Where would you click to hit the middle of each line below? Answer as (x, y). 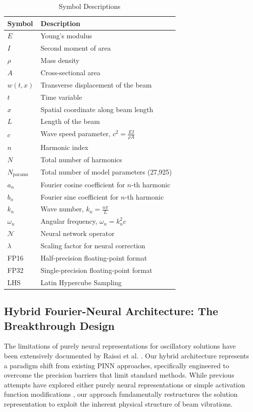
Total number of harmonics (81, 160)
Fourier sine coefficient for (79, 196)
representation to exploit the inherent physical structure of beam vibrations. (118, 403)
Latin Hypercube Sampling (81, 282)
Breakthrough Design (59, 325)
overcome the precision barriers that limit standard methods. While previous (119, 375)
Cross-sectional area (70, 72)
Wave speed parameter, (76, 133)
